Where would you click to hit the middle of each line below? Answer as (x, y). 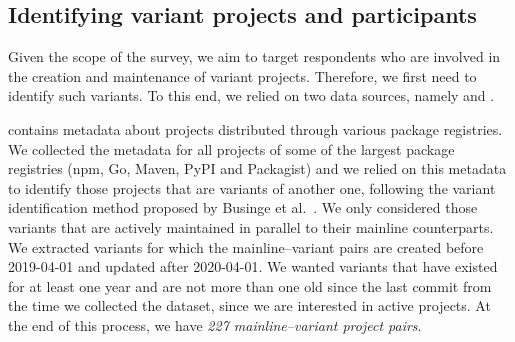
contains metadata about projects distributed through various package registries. (255, 128)
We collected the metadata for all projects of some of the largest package (231, 148)
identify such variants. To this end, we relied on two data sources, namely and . (251, 95)
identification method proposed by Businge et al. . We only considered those (243, 207)
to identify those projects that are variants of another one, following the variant (252, 187)
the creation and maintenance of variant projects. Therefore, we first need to (242, 75)
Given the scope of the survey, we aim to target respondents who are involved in (254, 56)
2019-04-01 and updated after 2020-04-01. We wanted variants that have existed (253, 266)
